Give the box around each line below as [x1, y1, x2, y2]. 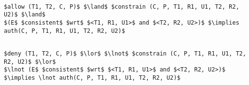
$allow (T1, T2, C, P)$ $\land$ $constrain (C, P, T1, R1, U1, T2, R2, [4, 3, 239, 10]
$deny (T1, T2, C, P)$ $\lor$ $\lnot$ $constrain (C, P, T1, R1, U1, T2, [4, 50, 247, 57]
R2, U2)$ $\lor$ [4, 58, 56, 65]
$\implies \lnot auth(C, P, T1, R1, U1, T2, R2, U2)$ [4, 74, 181, 81]
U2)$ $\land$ [4, 11, 45, 18]
